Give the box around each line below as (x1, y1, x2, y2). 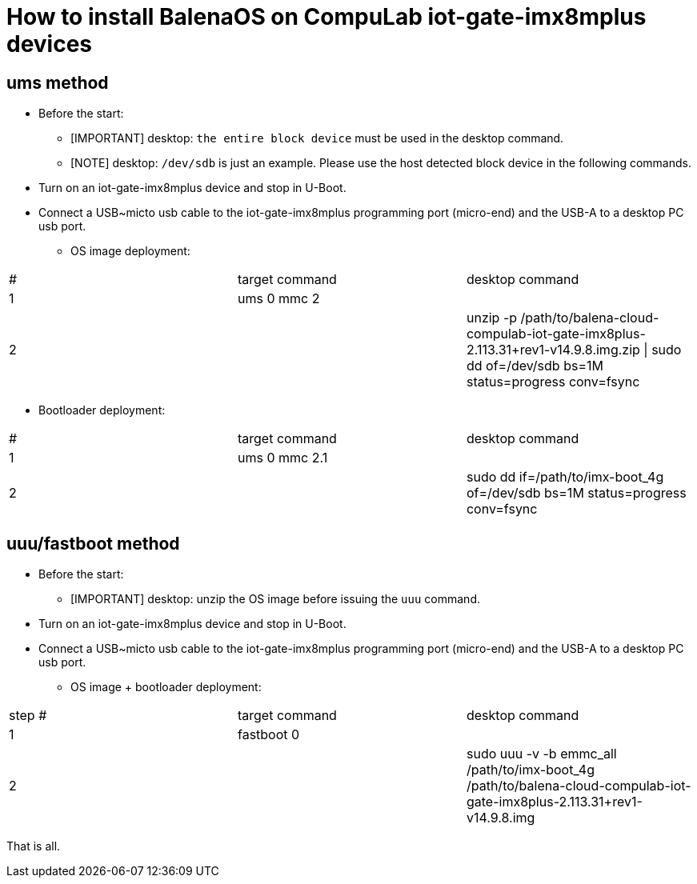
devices (6, 30, 93, 58)
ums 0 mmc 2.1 (237, 450, 328, 466)
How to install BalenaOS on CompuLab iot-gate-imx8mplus (6, 3, 647, 30)
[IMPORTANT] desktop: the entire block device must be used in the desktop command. (70, 131, 564, 146)
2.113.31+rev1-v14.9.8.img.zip (466, 342, 640, 358)
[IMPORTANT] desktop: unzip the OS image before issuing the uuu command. (70, 592, 480, 606)
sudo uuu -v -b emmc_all (466, 746, 617, 762)
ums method (6, 72, 109, 93)
